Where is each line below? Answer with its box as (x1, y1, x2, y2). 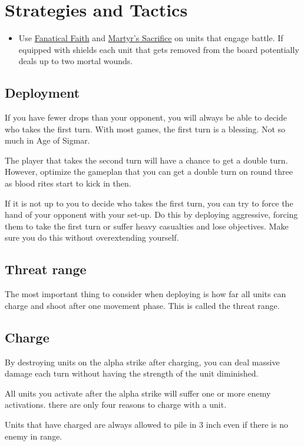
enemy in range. (5, 430, 62, 442)
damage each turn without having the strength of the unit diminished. (5, 367, 259, 380)
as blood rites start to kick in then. (5, 177, 131, 189)
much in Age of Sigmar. (5, 134, 90, 147)
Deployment (5, 84, 80, 102)
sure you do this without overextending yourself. (5, 231, 179, 244)
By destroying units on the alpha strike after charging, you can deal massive (5, 355, 280, 368)
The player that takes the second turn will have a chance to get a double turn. (5, 154, 288, 166)
